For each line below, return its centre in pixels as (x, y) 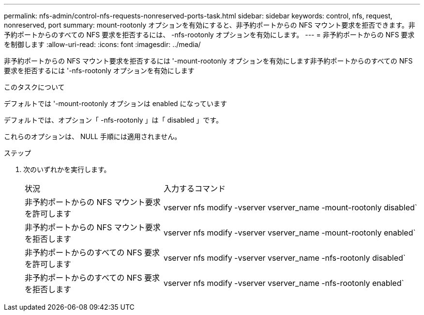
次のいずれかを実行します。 (67, 169)
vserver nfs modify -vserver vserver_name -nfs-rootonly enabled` (284, 283)
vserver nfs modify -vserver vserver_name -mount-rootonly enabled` (289, 233)
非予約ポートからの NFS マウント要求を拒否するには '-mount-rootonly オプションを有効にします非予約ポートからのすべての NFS (208, 61)
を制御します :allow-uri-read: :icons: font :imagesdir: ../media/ (102, 44)
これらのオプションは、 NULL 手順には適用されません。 (93, 136)
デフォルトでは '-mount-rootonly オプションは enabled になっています (115, 103)
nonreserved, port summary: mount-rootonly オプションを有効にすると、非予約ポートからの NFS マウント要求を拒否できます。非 (210, 25)
